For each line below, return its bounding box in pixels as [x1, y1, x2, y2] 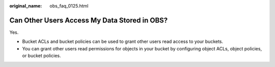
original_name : [9, 3, 42, 9]
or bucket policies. [22, 53, 61, 59]
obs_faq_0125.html [49, 3, 89, 9]
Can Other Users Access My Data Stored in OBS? [9, 16, 168, 25]
